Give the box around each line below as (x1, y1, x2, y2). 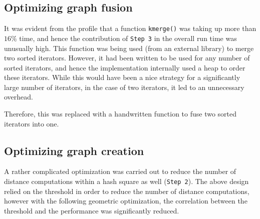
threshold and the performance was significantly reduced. (4, 205, 179, 215)
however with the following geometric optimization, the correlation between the (4, 195, 247, 206)
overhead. (4, 91, 33, 102)
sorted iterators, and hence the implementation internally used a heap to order (4, 62, 245, 72)
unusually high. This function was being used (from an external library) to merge (4, 42, 254, 53)
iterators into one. (4, 118, 59, 128)
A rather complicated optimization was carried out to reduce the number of (4, 166, 236, 176)
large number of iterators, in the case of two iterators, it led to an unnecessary (4, 81, 244, 92)
